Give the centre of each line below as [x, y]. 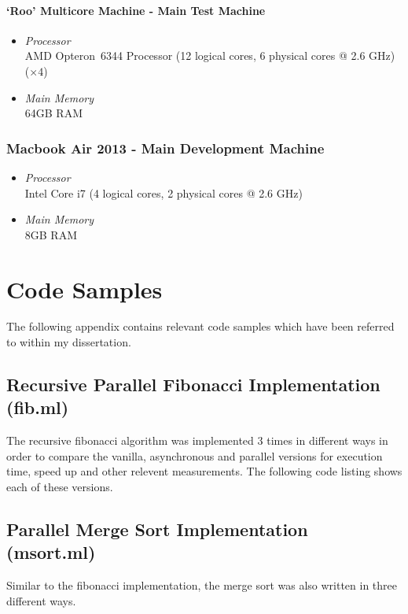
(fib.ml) [38, 407]
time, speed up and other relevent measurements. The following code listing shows [204, 471]
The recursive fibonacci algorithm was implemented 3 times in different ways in [197, 440]
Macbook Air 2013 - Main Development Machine [165, 148]
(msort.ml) [51, 552]
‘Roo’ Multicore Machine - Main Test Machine [136, 10]
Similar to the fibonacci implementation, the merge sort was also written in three [202, 585]
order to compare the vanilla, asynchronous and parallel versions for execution [195, 455]
